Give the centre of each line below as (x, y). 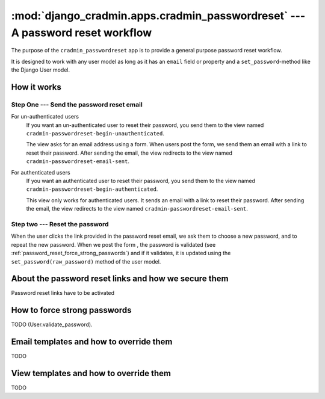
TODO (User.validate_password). (52, 324)
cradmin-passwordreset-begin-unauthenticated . (95, 134)
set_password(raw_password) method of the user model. (86, 261)
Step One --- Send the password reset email (77, 104)
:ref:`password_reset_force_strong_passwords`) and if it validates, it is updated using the (121, 253)
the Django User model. (41, 70)
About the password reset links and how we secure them (120, 279)
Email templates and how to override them (92, 342)
